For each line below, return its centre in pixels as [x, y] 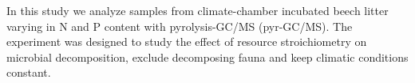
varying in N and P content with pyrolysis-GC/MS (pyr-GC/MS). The [180, 26]
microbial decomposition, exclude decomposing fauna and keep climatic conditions [207, 57]
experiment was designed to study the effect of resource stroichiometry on [187, 41]
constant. [29, 72]
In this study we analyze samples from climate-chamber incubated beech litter [198, 10]
